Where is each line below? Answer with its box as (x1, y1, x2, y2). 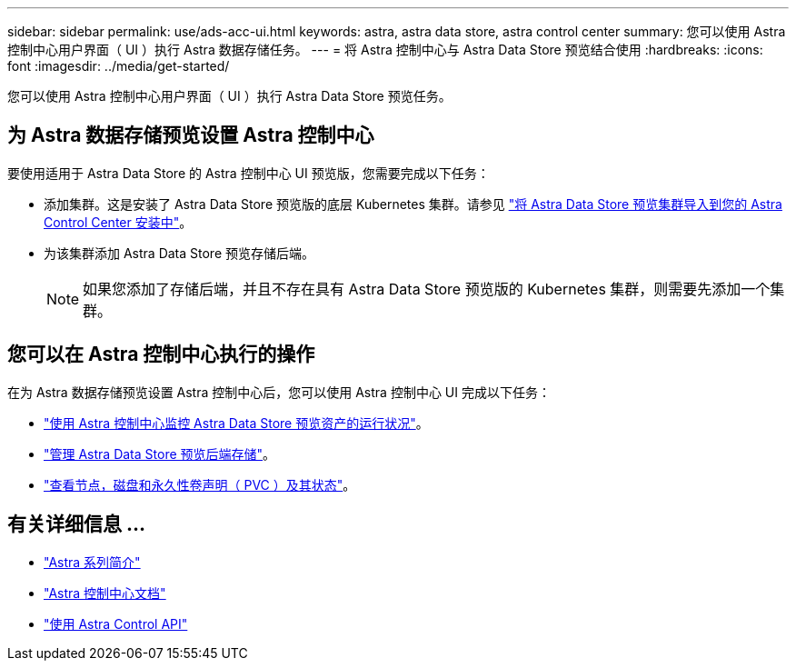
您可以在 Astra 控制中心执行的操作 (7, 343, 315, 366)
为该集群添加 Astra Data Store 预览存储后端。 (44, 244, 315, 261)
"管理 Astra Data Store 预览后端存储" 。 (44, 445, 276, 462)
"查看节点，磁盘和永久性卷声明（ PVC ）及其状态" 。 (44, 476, 356, 493)
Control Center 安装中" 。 (44, 214, 193, 230)
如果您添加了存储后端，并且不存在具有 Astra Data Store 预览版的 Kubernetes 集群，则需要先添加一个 (83, 279, 771, 298)
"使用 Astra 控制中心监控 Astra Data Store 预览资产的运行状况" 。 (44, 414, 429, 431)
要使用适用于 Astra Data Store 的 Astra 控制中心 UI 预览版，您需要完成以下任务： (7, 165, 490, 181)
